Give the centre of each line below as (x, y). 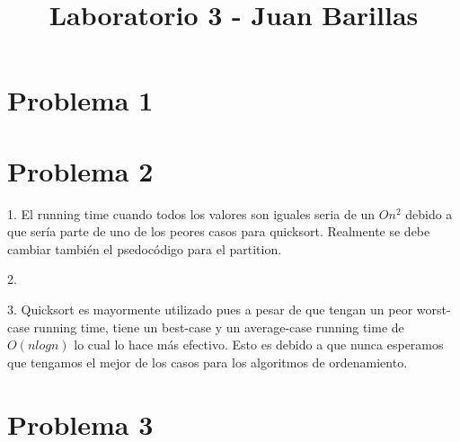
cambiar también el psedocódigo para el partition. (145, 248)
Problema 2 (80, 170)
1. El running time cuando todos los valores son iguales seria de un (191, 213)
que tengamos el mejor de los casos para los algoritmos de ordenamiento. (208, 362)
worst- (433, 309)
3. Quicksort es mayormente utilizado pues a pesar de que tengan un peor (210, 309)
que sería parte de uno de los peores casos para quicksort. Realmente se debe (219, 231)
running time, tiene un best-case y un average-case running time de (219, 327)
